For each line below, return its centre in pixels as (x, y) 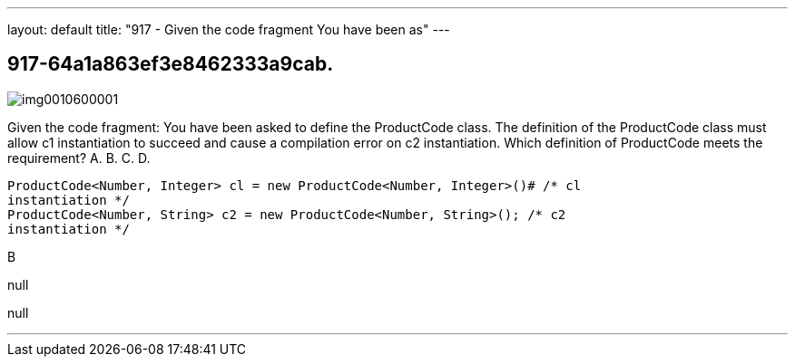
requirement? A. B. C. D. (79, 158)
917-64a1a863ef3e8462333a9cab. (171, 64)
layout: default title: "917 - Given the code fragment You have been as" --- (229, 29)
